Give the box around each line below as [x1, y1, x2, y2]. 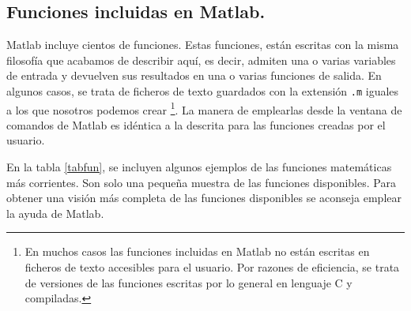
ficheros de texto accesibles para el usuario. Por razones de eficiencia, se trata [25, 259, 400, 275]
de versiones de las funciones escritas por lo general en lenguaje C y [25, 274, 353, 290]
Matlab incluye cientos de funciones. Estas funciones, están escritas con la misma [6, 36, 399, 53]
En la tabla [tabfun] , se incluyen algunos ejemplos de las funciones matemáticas [6, 159, 392, 175]
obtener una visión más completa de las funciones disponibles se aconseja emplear [6, 189, 402, 206]
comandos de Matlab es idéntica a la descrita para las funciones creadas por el [6, 116, 386, 133]
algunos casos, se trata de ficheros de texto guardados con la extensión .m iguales [6, 82, 399, 99]
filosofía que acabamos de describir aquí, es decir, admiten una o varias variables [6, 51, 396, 68]
